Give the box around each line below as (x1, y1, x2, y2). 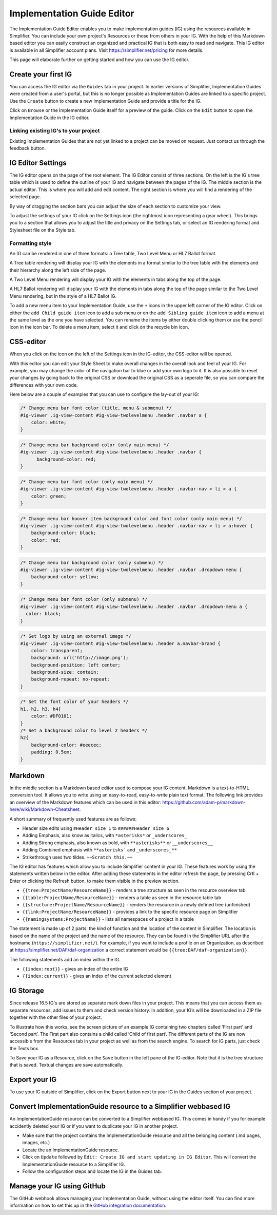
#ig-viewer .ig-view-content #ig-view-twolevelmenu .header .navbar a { (20, 412, 207, 418)
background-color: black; (31, 530, 96, 536)
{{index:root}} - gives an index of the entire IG (22, 966, 128, 972)
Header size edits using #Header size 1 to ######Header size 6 (22, 825, 169, 831)
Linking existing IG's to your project (9, 127, 100, 135)
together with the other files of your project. (9, 1014, 102, 1020)
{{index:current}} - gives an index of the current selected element (22, 973, 171, 979)
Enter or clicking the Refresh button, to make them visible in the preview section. (9, 878, 180, 884)
